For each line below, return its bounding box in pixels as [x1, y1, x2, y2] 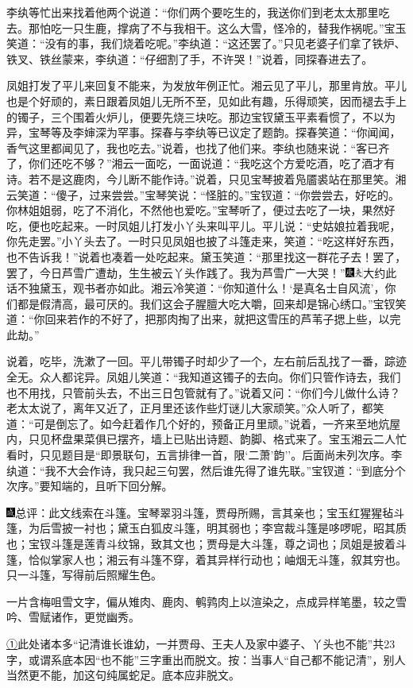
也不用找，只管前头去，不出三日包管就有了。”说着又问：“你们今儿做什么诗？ [6, 384, 401, 400]
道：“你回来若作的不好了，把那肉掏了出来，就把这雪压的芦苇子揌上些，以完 [6, 311, 401, 327]
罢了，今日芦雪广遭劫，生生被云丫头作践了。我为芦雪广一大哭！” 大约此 [6, 264, 397, 280]
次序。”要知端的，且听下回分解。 [6, 477, 173, 494]
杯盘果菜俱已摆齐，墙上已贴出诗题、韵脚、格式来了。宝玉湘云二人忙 [50, 431, 407, 447]
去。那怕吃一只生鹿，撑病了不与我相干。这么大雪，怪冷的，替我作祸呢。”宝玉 [6, 19, 407, 36]
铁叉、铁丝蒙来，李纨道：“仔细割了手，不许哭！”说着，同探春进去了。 [6, 50, 373, 67]
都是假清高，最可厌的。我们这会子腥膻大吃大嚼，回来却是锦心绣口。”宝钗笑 [17, 295, 407, 311]
